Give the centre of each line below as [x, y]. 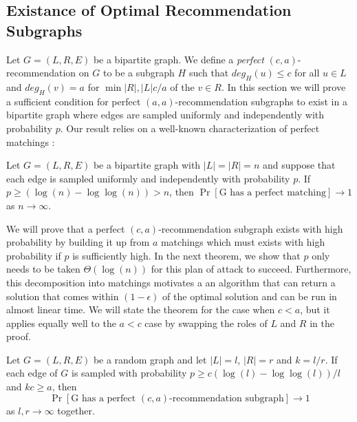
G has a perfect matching [272, 193]
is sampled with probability [129, 373]
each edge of [32, 373]
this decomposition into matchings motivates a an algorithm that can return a [171, 282]
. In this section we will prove [283, 86]
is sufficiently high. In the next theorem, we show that [186, 255]
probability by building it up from [78, 242]
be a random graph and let [150, 359]
